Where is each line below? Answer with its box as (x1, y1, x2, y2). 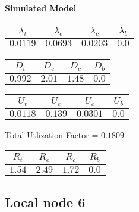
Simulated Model (5, 2, 77, 14)
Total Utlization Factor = (5, 128, 99, 141)
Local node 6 (5, 192, 86, 211)
